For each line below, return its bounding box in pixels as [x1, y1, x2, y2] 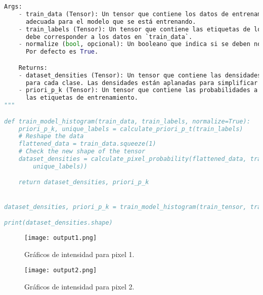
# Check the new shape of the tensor [18, 148, 146, 155]
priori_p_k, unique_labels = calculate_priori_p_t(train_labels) [18, 125, 243, 133]
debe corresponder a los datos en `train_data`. [25, 33, 193, 40]
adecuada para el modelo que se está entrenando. [25, 18, 196, 25]
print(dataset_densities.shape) [4, 219, 113, 227]
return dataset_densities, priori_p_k [18, 179, 149, 186]
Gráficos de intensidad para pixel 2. [24, 281, 135, 291]
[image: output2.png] [24, 267, 97, 274]
